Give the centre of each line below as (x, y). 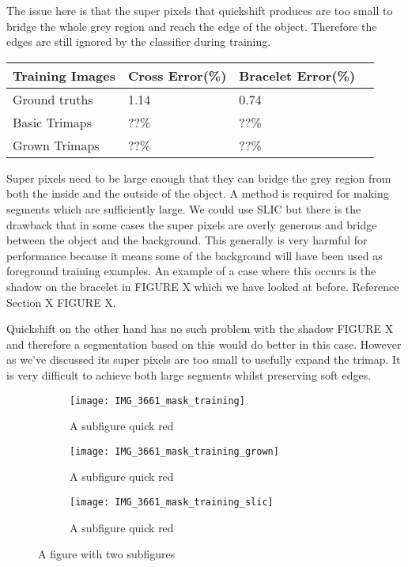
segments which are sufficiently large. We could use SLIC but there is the (184, 208)
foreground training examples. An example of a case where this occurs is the (191, 271)
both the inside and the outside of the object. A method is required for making (198, 193)
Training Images (64, 75)
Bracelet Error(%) (297, 75)
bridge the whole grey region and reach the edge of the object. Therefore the (192, 26)
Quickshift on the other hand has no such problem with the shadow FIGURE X (200, 329)
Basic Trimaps (52, 122)
